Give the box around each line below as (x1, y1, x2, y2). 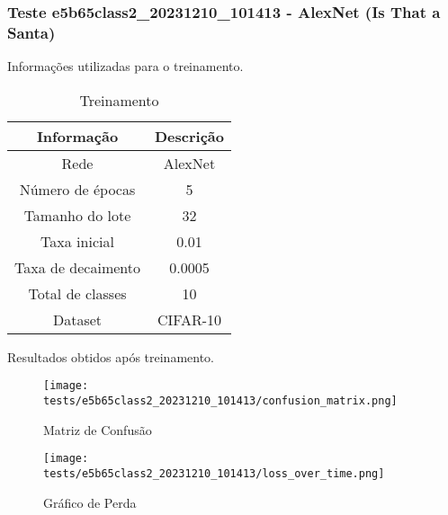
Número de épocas (19, 178, 136, 200)
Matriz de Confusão (43, 420, 152, 439)
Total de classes (28, 282, 127, 304)
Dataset (52, 308, 103, 330)
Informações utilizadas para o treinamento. (7, 57, 244, 75)
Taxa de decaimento (14, 256, 140, 278)
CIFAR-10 (157, 308, 222, 330)
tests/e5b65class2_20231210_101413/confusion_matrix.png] (43, 394, 398, 407)
